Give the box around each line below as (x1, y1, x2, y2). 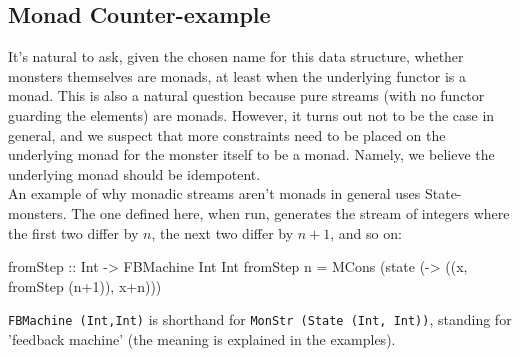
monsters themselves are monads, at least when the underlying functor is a (8, 65, 466, 86)
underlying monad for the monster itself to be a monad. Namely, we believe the (8, 144, 495, 165)
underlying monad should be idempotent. (8, 163, 261, 184)
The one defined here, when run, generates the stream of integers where (71, 202, 510, 223)
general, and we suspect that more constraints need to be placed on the (8, 124, 446, 145)
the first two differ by (8, 222, 139, 243)
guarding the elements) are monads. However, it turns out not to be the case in (8, 104, 495, 125)
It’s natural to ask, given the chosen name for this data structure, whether (8, 46, 464, 67)
